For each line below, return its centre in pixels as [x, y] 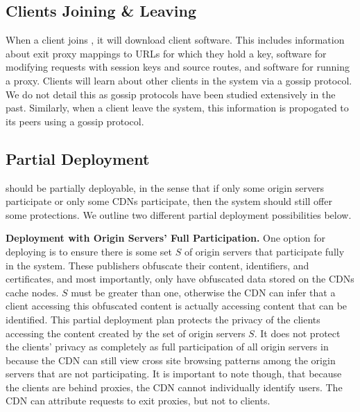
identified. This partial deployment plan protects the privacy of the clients [163, 319]
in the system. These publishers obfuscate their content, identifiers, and [157, 265]
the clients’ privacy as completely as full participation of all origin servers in [167, 347]
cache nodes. [32, 292]
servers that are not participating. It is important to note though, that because [174, 374]
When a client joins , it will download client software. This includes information [175, 40]
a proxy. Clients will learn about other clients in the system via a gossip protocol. [179, 80]
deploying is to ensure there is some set [89, 251]
